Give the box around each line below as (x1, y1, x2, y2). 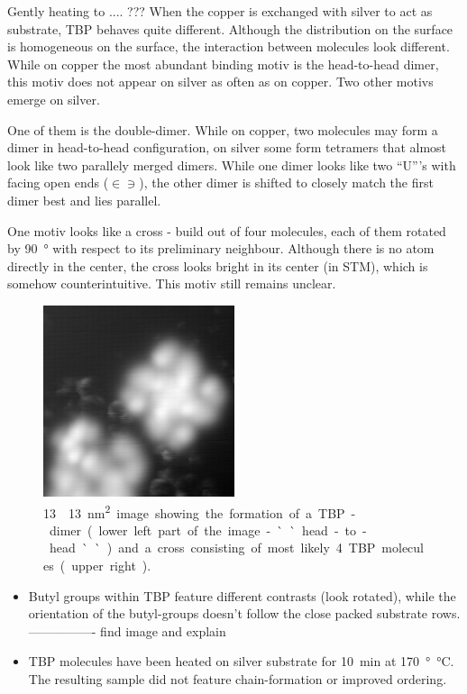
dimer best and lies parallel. (7, 190, 161, 209)
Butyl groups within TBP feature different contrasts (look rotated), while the (28, 586, 456, 605)
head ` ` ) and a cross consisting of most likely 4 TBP (49, 538, 376, 557)
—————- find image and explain (28, 621, 226, 640)
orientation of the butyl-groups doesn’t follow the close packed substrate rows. (28, 604, 461, 623)
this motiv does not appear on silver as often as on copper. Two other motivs (7, 72, 434, 91)
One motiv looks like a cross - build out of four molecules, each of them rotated (7, 221, 446, 240)
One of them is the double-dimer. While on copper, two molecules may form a (7, 120, 438, 139)
